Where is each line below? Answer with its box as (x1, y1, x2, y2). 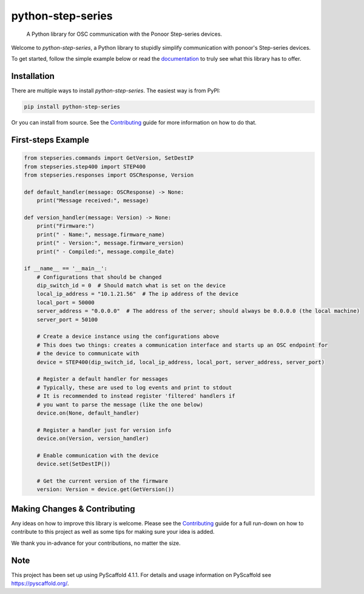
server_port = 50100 (36, 316, 98, 323)
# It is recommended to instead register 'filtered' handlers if (36, 392, 235, 400)
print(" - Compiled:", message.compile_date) (36, 248, 175, 255)
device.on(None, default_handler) (36, 409, 140, 416)
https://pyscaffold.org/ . (11, 580, 69, 587)
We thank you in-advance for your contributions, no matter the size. (11, 539, 181, 547)
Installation (11, 71, 55, 81)
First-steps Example (11, 135, 89, 145)
